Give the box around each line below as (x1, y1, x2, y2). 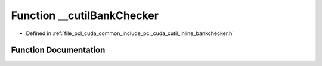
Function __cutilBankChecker (11, 9, 159, 22)
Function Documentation (11, 45, 106, 55)
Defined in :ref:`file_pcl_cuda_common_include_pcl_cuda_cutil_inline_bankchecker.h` (26, 30, 234, 37)
